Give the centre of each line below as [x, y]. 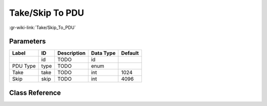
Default [130, 53]
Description [71, 53]
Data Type [103, 53]
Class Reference [35, 93]
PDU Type [24, 66]
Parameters [27, 41]
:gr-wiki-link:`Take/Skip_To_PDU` [43, 27]
